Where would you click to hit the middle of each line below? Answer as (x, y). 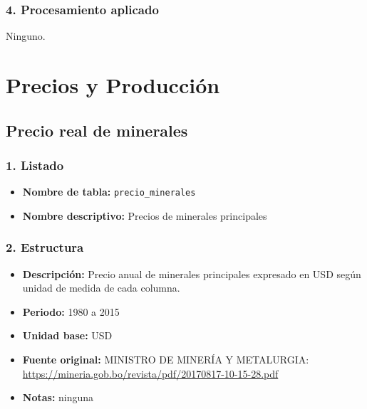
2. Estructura (45, 247)
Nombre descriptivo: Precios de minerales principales (145, 215)
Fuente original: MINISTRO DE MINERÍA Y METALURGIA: (166, 360)
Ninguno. (26, 36)
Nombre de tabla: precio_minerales (109, 192)
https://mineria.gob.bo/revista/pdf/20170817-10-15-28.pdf (150, 373)
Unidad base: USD (67, 335)
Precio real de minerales (97, 130)
